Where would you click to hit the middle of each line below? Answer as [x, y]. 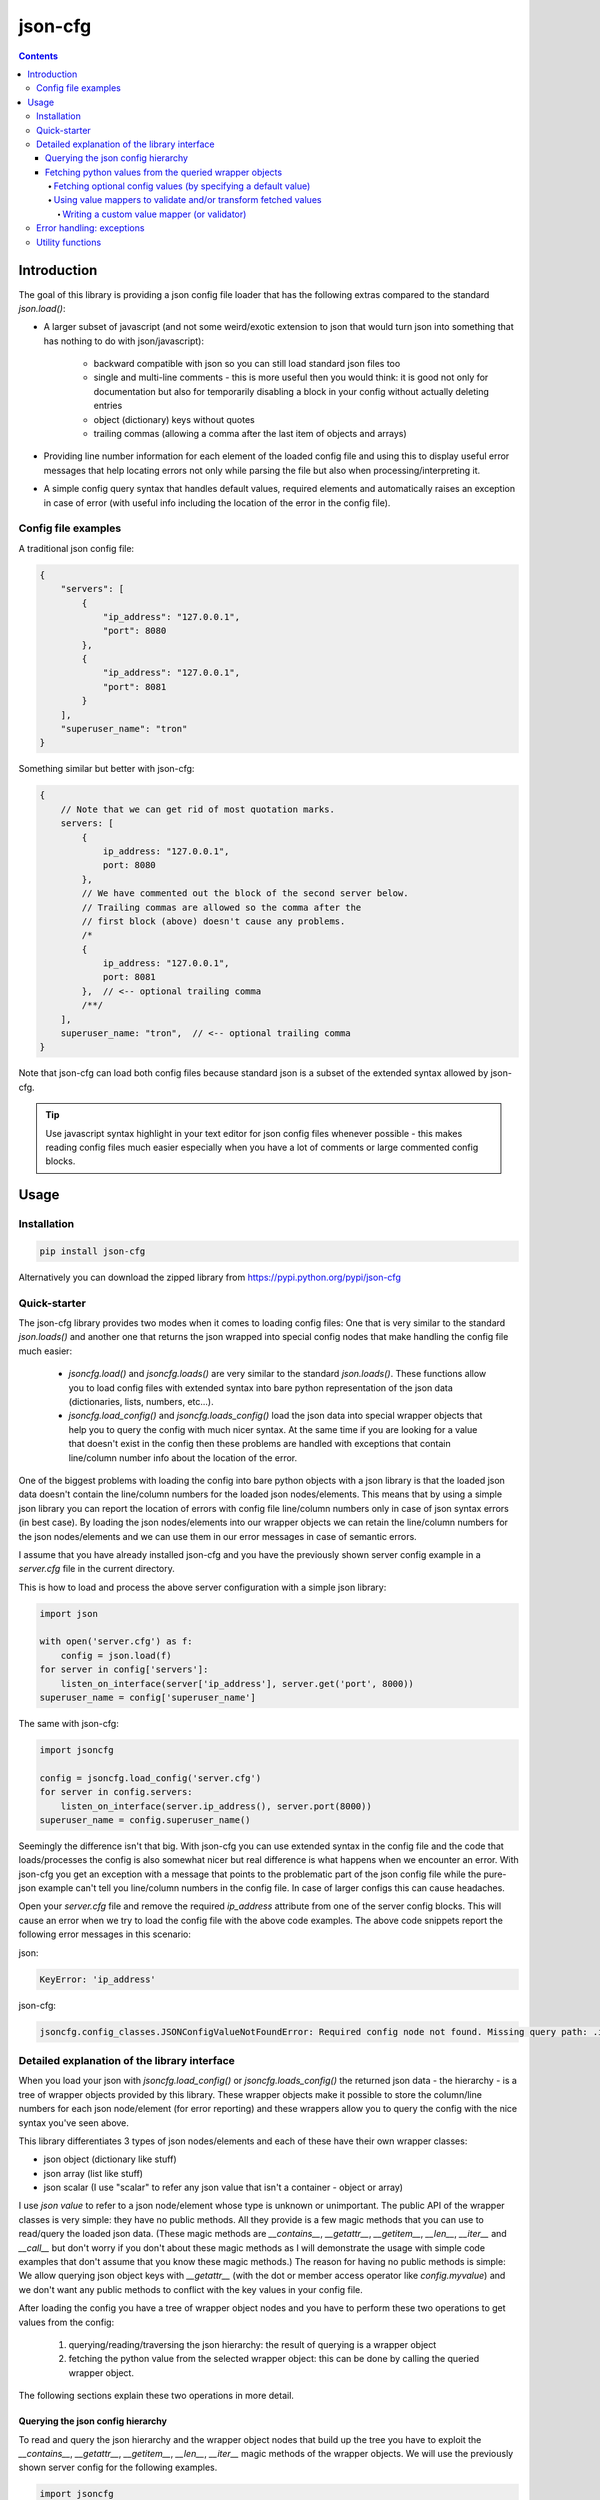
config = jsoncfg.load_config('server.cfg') [150, 1778]
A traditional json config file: [76, 548]
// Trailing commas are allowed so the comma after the [221, 907]
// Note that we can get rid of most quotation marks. [197, 809]
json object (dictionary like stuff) [110, 2159]
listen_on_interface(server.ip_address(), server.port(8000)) [216, 1806]
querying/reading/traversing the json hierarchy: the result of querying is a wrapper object [252, 2344]
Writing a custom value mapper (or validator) [154, 214]
